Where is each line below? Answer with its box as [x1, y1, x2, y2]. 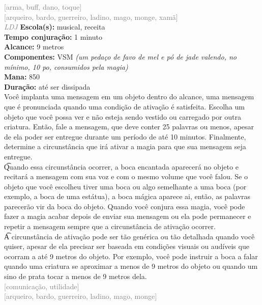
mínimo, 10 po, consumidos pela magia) [4, 61, 128, 72]
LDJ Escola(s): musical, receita [4, 21, 105, 32]
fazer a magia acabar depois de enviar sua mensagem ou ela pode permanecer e [4, 211, 251, 221]
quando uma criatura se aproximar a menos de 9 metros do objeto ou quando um [4, 261, 258, 271]
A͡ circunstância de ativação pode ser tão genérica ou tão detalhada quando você [4, 231, 255, 241]
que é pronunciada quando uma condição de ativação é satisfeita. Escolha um [4, 101, 245, 112]
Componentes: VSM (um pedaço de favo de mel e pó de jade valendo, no [4, 51, 237, 62]
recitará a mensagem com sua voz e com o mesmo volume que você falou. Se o [4, 171, 248, 182]
